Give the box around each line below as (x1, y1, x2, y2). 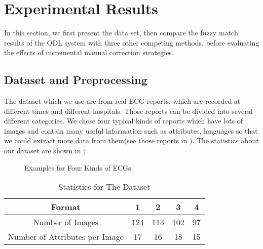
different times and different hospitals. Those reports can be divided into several (4, 105, 253, 116)
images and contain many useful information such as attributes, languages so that (4, 125, 258, 136)
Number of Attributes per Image (8, 231, 124, 243)
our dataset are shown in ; (4, 145, 86, 156)
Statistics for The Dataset (58, 181, 151, 193)
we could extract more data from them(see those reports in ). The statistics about (4, 135, 259, 146)
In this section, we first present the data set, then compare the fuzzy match (4, 27, 238, 38)
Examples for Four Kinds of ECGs (24, 162, 131, 173)
